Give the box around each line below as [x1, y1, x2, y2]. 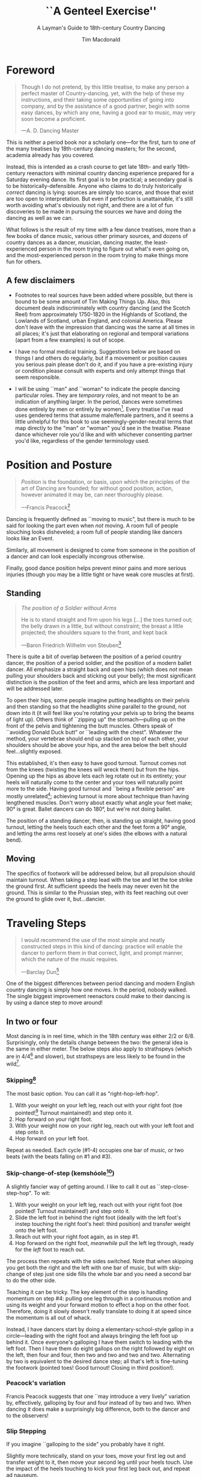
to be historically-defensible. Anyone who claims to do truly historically [6, 182, 182, 189]
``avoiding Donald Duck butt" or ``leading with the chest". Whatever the [6, 729, 182, 736]
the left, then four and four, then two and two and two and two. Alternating [6, 1351, 191, 1358]
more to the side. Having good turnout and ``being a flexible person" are [6, 785, 185, 793]
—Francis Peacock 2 [20, 503, 70, 511]
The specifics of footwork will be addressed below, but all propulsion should [6, 869, 195, 877]
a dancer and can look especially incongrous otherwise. [6, 552, 145, 560]
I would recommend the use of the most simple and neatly [20, 936, 165, 943]
